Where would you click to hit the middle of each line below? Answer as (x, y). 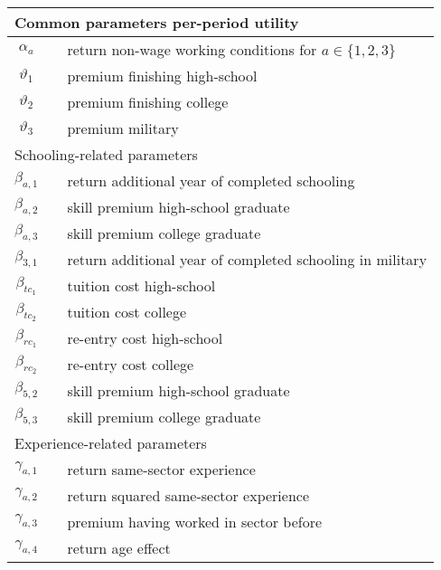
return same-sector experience (161, 469)
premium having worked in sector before (195, 522)
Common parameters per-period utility (157, 22)
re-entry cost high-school (145, 338)
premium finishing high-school (162, 76)
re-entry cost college (131, 364)
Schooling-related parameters (106, 154)
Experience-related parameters (111, 443)
